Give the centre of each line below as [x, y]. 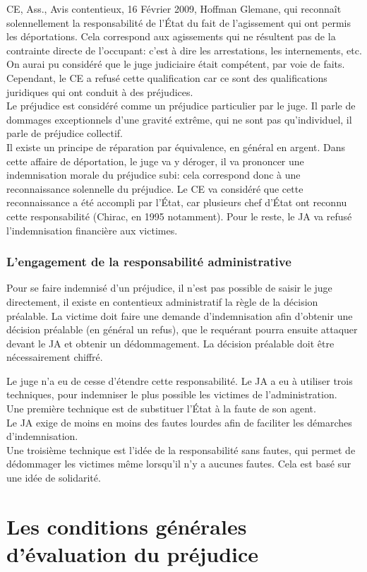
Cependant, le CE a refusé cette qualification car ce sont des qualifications [167, 77]
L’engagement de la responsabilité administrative [149, 262]
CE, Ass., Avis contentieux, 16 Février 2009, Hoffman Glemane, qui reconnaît [174, 8]
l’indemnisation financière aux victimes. [92, 230]
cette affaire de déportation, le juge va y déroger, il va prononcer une [155, 161]
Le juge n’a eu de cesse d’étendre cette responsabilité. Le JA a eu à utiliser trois [180, 380]
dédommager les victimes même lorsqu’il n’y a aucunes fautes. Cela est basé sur [179, 464]
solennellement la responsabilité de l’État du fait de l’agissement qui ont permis [179, 22]
